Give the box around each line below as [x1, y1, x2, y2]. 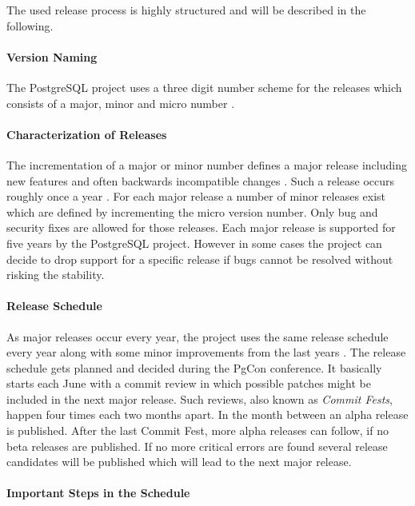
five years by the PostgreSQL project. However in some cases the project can [6, 234, 382, 251]
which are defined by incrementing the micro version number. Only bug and [6, 203, 378, 220]
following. [6, 17, 54, 34]
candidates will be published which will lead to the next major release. [6, 453, 352, 470]
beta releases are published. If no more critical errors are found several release [6, 437, 388, 454]
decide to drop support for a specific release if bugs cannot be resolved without [6, 250, 393, 267]
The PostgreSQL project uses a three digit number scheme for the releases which [6, 78, 402, 95]
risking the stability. [6, 266, 105, 283]
